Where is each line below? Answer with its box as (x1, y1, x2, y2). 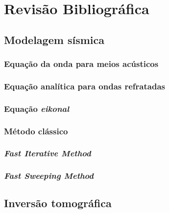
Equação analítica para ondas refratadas (4, 80, 165, 92)
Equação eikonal (4, 102, 70, 114)
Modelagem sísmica (4, 32, 104, 47)
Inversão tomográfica (4, 195, 112, 210)
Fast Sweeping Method (4, 170, 94, 182)
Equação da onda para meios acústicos (4, 58, 159, 70)
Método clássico (4, 125, 68, 137)
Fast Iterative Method (4, 147, 91, 159)
